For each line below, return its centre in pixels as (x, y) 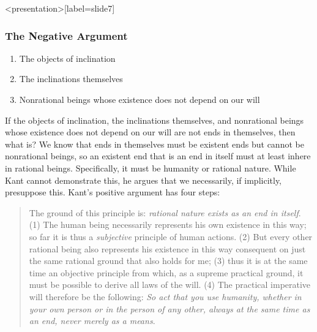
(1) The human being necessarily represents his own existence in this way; (168, 224)
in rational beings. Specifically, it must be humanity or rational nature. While (151, 168)
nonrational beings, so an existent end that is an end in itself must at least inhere (158, 156)
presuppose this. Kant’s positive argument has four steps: (113, 192)
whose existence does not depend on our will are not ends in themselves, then (150, 132)
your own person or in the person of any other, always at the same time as (170, 308)
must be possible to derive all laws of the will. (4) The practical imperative (170, 285)
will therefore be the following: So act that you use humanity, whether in (165, 296)
